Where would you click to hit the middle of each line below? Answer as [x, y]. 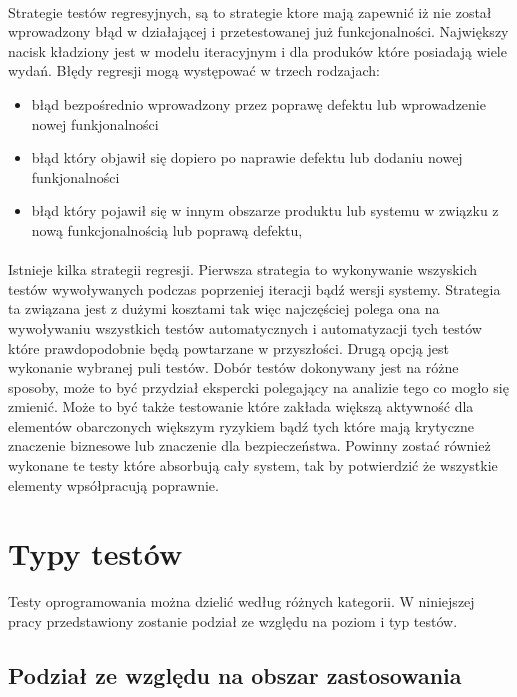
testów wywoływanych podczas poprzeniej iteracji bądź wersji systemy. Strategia [254, 288]
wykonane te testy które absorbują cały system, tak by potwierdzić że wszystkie [253, 465]
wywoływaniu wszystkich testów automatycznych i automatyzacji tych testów [245, 327]
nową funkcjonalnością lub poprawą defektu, [167, 229]
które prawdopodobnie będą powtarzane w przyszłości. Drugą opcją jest [228, 347]
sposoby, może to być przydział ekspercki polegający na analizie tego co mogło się [258, 386]
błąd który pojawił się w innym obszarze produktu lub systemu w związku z [265, 210]
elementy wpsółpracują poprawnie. [113, 484]
